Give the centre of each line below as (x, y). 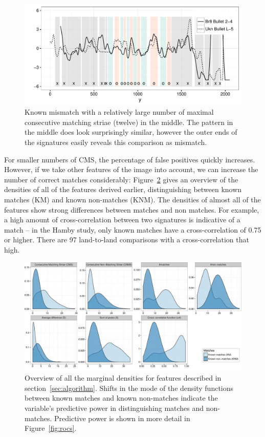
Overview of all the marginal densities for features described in (123, 378)
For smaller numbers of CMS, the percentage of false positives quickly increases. (130, 159)
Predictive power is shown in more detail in (122, 418)
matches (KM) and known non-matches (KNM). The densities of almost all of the (132, 200)
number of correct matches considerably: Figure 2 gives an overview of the (121, 179)
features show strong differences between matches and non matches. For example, (132, 209)
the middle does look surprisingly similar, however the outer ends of (131, 132)
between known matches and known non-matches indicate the (121, 398)
